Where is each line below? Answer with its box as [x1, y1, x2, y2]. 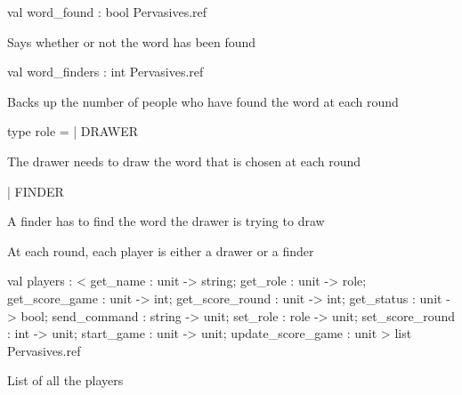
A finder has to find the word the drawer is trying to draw [7, 212, 325, 230]
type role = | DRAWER [7, 122, 139, 141]
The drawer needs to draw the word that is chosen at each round [7, 151, 361, 170]
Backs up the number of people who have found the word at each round [7, 92, 399, 110]
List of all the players [7, 371, 124, 390]
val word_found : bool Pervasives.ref [7, 3, 207, 20]
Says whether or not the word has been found [7, 32, 256, 51]
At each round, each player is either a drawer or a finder [7, 241, 314, 260]
